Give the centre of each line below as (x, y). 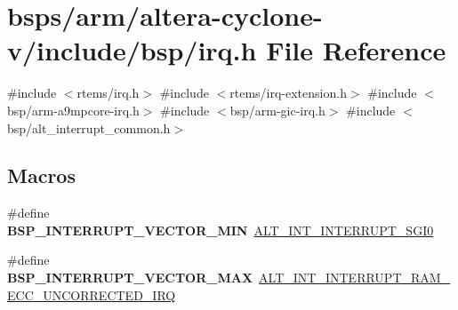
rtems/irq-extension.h (288, 93)
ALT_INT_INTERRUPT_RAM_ (355, 278)
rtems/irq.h (108, 93)
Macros (41, 175)
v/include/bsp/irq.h (132, 50)
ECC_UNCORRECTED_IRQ (92, 294)
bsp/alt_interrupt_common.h (89, 127)
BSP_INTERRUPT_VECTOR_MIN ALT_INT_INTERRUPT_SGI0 (221, 230)
